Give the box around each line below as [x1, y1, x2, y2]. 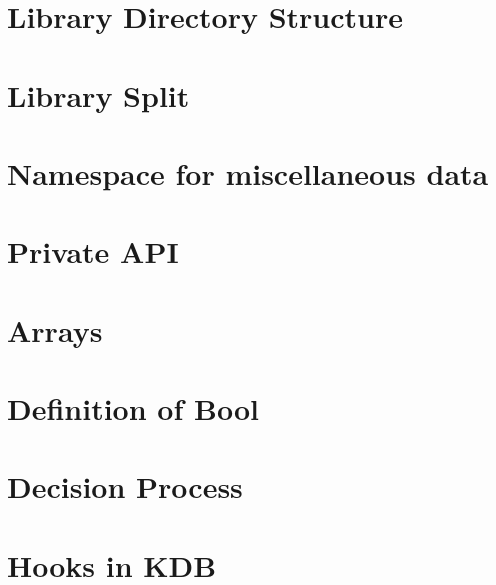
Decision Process [7, 466, 243, 507]
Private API [7, 231, 179, 272]
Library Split [7, 74, 190, 115]
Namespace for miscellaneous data [7, 152, 489, 193]
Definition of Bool [7, 388, 259, 429]
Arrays [7, 309, 103, 350]
